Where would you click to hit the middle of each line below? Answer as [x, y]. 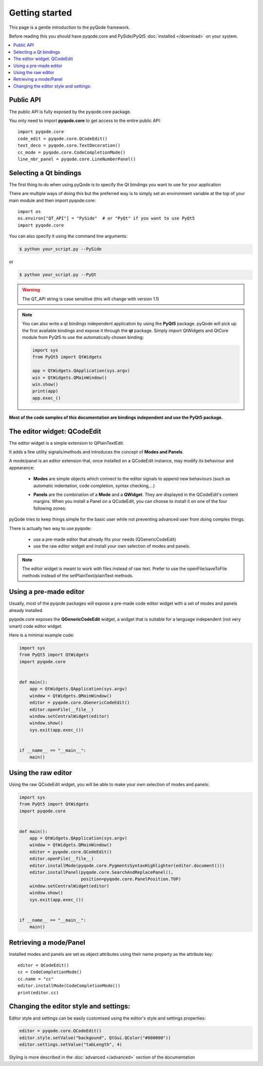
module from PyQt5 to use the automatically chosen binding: [83, 337]
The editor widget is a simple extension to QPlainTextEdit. [66, 443]
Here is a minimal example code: [42, 635]
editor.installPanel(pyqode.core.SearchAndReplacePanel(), [102, 872]
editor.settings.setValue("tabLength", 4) [71, 1045]
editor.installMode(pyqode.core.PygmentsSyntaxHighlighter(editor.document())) [127, 865]
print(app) [45, 391]
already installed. [26, 610]
